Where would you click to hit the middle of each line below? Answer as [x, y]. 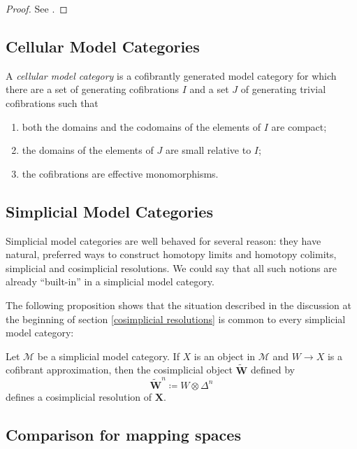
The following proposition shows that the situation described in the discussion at [178, 305]
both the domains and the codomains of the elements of [141, 126]
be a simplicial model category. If [108, 356]
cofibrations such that [52, 102]
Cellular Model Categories [103, 46]
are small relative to [208, 150]
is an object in [225, 356]
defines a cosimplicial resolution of [79, 396]
